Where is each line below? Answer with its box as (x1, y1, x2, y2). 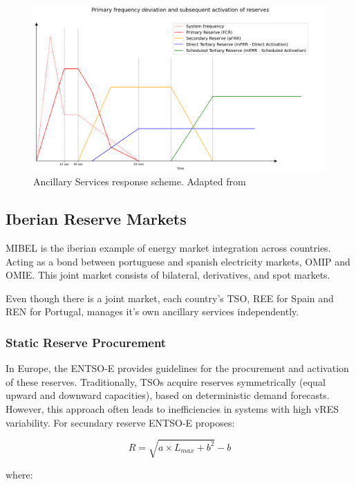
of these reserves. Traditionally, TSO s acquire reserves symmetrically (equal (6, 374, 326, 389)
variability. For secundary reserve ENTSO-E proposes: (6, 415, 235, 429)
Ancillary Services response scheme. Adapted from (33, 174, 246, 189)
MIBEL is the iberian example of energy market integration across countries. (6, 240, 331, 254)
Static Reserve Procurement (6, 333, 167, 351)
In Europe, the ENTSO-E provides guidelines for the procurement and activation (6, 361, 349, 375)
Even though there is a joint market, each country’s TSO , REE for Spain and (6, 290, 334, 305)
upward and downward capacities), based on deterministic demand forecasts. (6, 388, 330, 402)
